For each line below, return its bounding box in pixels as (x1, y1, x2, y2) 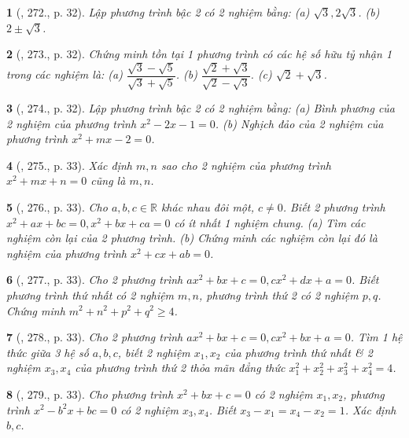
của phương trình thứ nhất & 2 (224, 344, 373, 360)
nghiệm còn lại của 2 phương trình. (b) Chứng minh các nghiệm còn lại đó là (6, 230, 378, 246)
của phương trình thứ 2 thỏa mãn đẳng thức (75, 359, 286, 376)
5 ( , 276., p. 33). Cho (6, 198, 108, 215)
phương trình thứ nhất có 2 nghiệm (6, 286, 175, 303)
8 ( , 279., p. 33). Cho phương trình (6, 385, 174, 402)
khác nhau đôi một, (160, 198, 254, 215)
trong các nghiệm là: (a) (6, 66, 123, 83)
